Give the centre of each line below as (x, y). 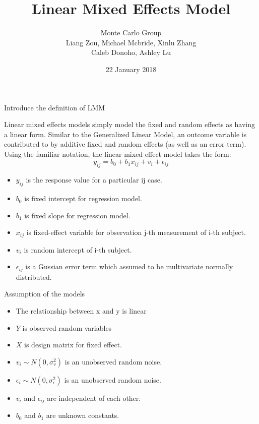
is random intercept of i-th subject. (78, 249)
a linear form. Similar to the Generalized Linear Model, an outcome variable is (125, 134)
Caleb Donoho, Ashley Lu (131, 52)
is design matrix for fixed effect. (73, 345)
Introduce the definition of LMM (55, 107)
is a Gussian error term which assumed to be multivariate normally (129, 266)
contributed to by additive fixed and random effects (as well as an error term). (125, 144)
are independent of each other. (94, 398)
